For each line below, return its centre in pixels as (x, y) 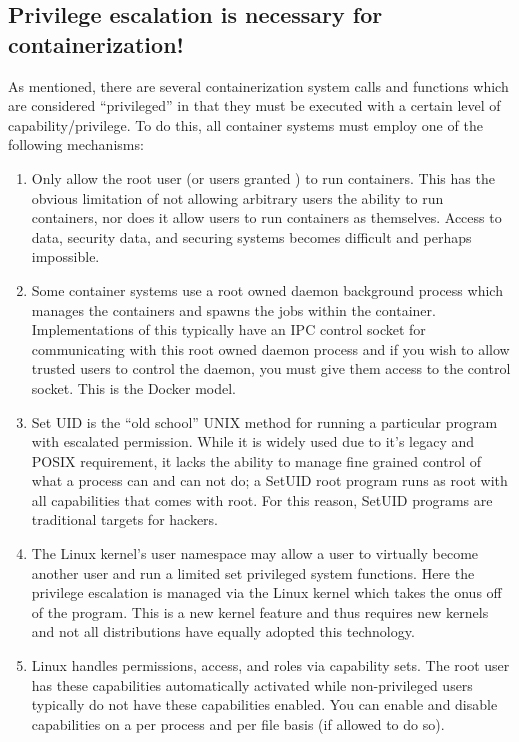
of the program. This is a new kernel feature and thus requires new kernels (260, 611)
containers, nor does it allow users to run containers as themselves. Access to (266, 217)
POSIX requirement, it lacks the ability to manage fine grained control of (256, 460)
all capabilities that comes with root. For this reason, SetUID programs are (262, 499)
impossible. (65, 256)
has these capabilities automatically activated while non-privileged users (252, 684)
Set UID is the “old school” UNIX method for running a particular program (264, 421)
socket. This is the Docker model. (134, 387)
